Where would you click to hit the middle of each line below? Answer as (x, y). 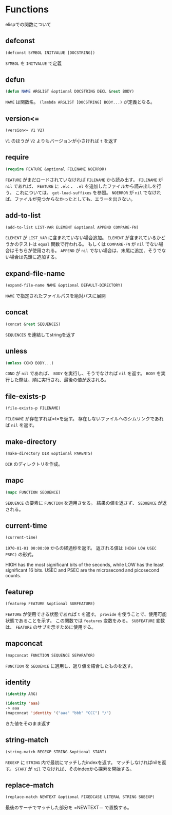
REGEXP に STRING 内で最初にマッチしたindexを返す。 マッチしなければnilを (84, 762)
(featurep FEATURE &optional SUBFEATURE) (50, 604)
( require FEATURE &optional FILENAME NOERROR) (56, 169)
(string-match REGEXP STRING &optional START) (56, 752)
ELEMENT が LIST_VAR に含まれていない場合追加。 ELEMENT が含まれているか (83, 238)
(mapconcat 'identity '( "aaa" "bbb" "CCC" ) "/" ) (58, 713)
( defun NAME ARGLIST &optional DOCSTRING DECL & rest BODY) (70, 92)
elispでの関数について (28, 24)
